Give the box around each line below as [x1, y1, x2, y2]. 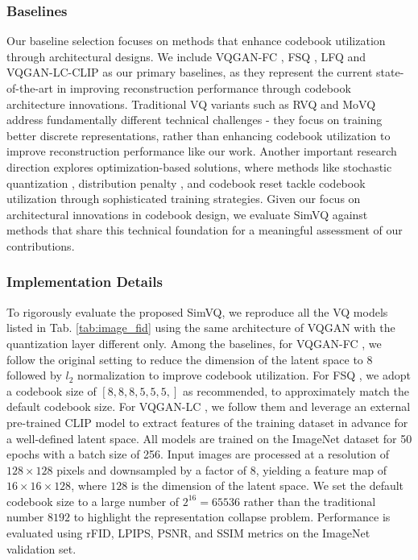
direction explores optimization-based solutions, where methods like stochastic [6, 158, 392, 175]
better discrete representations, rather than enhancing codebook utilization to [6, 127, 391, 143]
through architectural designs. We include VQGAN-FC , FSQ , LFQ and [6, 48, 366, 64]
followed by [6, 367, 62, 384]
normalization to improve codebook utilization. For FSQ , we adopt [77, 367, 411, 384]
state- [376, 64, 404, 81]
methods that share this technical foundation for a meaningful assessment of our [6, 222, 403, 239]
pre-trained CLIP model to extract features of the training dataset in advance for [6, 413, 408, 430]
